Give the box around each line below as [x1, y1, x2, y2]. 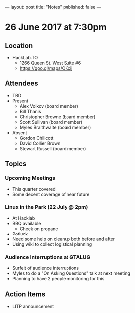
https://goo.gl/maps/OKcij [19, 65, 73, 71]
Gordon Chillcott [19, 135, 54, 141]
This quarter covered [12, 186, 56, 192]
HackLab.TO [12, 55, 38, 60]
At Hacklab [12, 215, 35, 221]
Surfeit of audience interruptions [12, 265, 79, 271]
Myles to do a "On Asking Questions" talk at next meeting [12, 270, 131, 276]
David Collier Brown [19, 140, 61, 146]
